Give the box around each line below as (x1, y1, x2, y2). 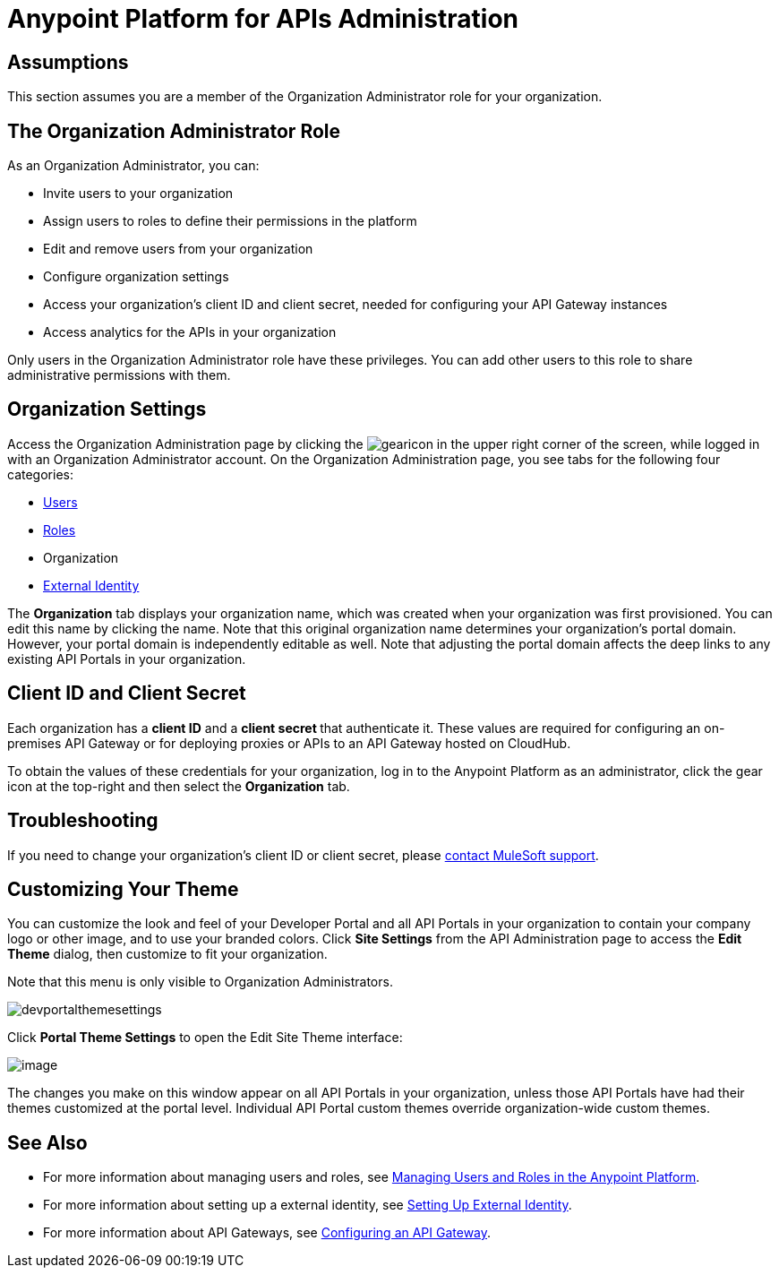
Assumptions (7, 50, 129, 73)
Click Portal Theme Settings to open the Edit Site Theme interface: (7, 1029, 403, 1046)
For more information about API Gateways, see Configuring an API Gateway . (43, 1225, 492, 1241)
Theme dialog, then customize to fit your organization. (7, 946, 328, 962)
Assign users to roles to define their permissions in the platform (43, 213, 417, 229)
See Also (7, 1131, 88, 1154)
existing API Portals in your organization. (7, 650, 246, 667)
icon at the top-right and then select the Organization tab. (7, 778, 350, 794)
